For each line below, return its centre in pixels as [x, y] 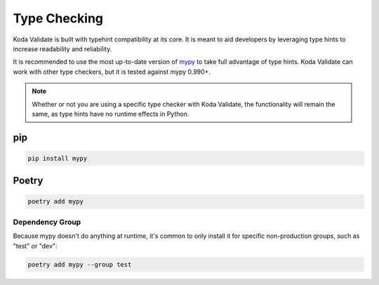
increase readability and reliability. [62, 48]
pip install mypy [58, 158]
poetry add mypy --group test [80, 264]
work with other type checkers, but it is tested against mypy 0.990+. [112, 72]
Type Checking [58, 18]
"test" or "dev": [35, 246]
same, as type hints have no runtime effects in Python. [111, 114]
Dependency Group [47, 222]
